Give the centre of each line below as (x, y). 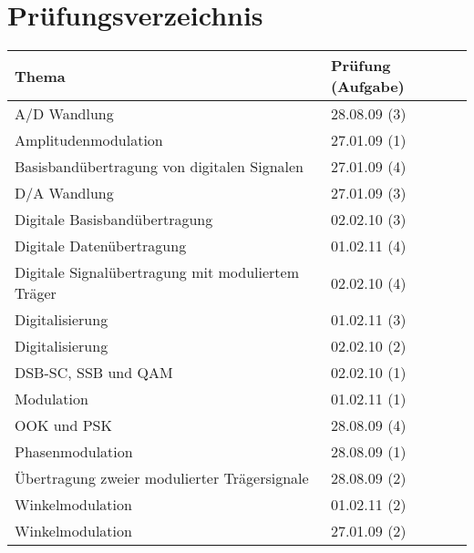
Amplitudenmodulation (89, 140)
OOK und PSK (63, 425)
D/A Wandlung (64, 193)
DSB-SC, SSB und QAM (94, 373)
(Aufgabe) (367, 87)
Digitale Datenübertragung (101, 246)
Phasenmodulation (74, 452)
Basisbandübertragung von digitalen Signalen (160, 167)
